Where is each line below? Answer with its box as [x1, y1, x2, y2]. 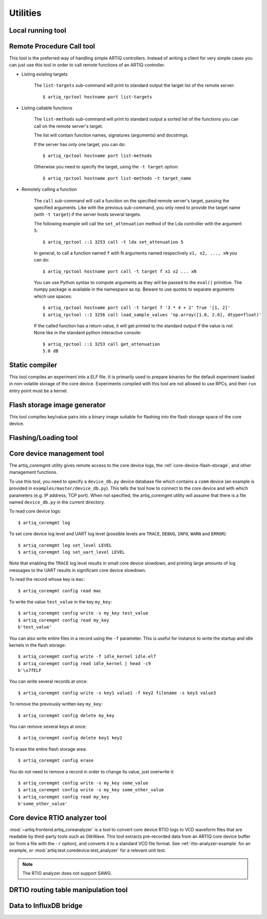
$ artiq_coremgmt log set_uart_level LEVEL [18, 550, 125, 555]
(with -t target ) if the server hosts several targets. [34, 211, 141, 217]
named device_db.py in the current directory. [9, 499, 105, 505]
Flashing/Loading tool [9, 433, 78, 442]
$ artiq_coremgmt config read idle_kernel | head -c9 [18, 661, 151, 666]
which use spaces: [34, 293, 72, 299]
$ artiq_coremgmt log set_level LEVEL [18, 542, 112, 548]
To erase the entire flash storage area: [9, 746, 87, 752]
